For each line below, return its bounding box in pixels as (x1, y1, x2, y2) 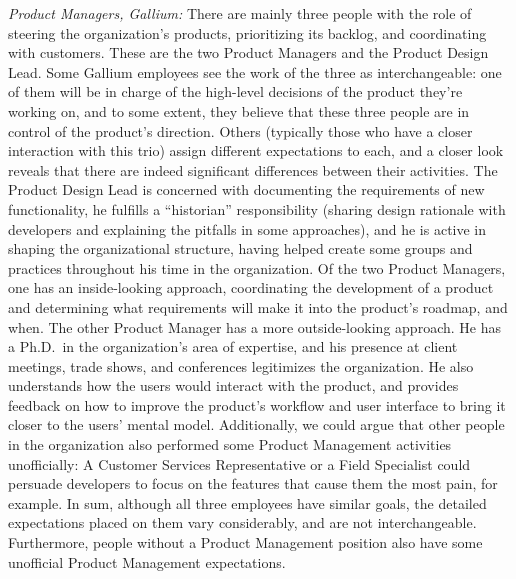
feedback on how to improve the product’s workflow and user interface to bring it (8, 394, 506, 415)
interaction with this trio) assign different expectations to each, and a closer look (8, 140, 504, 161)
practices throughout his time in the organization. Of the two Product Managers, (8, 257, 506, 278)
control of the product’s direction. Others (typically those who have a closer (8, 120, 473, 141)
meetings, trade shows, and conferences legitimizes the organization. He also (8, 355, 474, 376)
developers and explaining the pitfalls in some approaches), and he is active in (8, 218, 487, 239)
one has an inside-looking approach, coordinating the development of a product (8, 277, 494, 298)
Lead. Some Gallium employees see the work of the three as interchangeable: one (8, 61, 502, 82)
